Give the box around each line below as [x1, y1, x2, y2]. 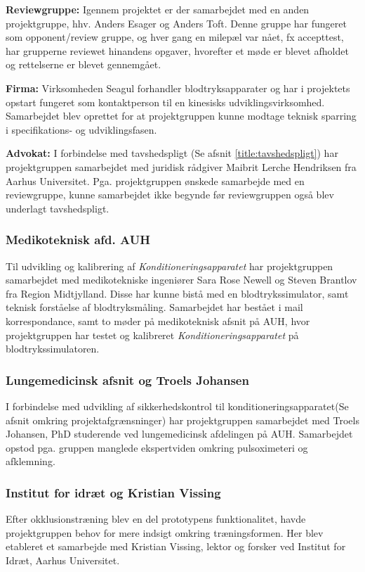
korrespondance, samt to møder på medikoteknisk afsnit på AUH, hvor [6, 313, 310, 328]
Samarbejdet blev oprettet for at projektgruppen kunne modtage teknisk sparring [6, 108, 357, 123]
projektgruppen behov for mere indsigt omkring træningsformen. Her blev [6, 525, 324, 540]
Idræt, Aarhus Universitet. [6, 552, 120, 567]
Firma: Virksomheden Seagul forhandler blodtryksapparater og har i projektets [6, 80, 350, 95]
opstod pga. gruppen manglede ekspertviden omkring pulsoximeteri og [6, 440, 308, 455]
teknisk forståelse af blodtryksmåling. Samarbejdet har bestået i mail [6, 300, 303, 314]
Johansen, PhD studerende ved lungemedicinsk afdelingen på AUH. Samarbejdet [6, 426, 353, 441]
